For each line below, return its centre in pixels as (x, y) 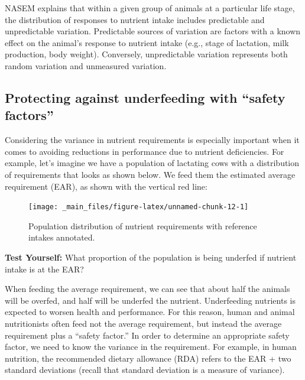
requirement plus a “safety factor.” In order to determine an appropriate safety (147, 335)
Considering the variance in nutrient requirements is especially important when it (152, 140)
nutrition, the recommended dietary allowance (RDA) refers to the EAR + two (148, 358)
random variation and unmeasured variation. (86, 65)
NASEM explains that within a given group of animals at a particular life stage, (150, 8)
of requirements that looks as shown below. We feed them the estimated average (150, 174)
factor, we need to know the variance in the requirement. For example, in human (151, 347)
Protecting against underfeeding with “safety (145, 97)
